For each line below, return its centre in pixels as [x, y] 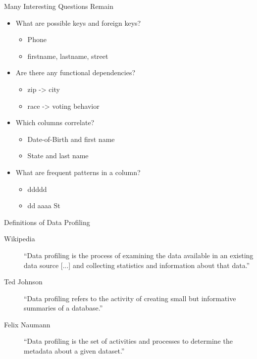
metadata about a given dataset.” [74, 351]
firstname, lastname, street [68, 56]
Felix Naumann [27, 324]
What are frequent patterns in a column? [78, 172]
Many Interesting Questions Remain [59, 6]
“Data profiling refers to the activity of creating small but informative [130, 298]
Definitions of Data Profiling [47, 222]
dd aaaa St [44, 205]
